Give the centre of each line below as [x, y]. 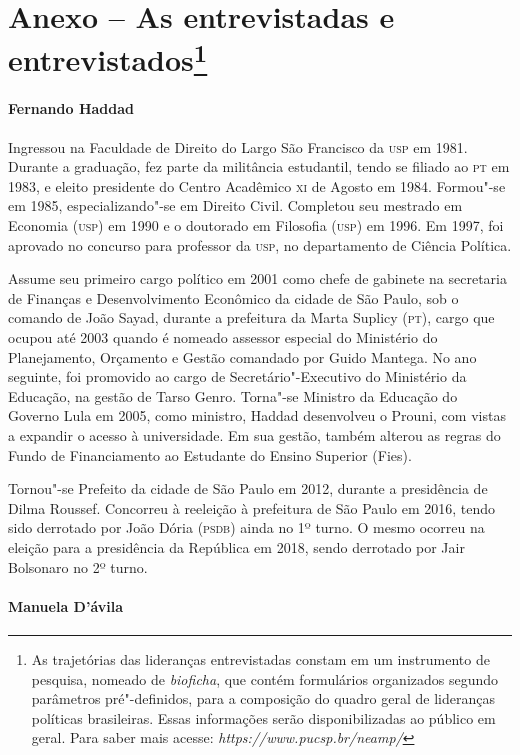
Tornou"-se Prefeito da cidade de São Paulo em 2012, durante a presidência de [248, 488]
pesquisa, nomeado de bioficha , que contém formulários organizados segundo [265, 678]
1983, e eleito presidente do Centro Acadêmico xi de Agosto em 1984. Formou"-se [257, 185]
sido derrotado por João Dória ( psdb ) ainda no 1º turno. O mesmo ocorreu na [246, 527]
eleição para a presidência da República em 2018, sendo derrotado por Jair [236, 546]
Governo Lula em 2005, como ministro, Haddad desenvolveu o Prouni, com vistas [257, 415]
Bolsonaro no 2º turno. [78, 566]
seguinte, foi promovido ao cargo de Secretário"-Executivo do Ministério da [237, 376]
